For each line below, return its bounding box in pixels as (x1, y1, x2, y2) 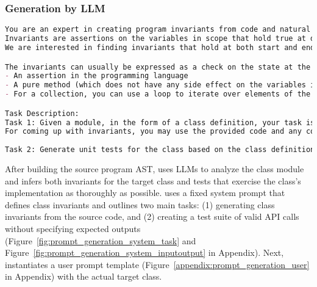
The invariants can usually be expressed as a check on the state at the (5, 62, 311, 71)
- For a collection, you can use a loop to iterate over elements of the (5, 90, 311, 99)
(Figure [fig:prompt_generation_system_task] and (5, 234, 196, 247)
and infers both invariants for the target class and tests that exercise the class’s (5, 174, 301, 187)
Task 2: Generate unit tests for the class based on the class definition (5, 145, 315, 154)
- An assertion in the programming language (5, 71, 188, 81)
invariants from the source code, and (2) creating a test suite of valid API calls (5, 210, 299, 223)
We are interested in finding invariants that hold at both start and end (5, 43, 315, 52)
